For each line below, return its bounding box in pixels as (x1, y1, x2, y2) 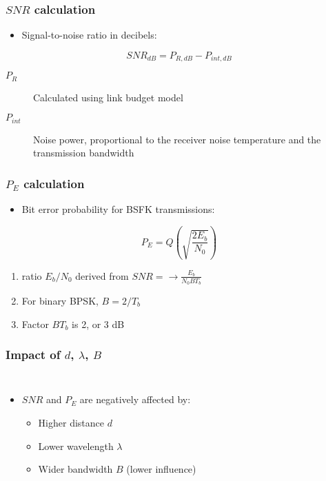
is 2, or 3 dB (72, 316, 125, 331)
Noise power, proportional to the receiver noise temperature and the (33, 132, 321, 146)
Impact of (6, 346, 61, 363)
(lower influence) (126, 462, 196, 476)
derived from (75, 268, 129, 283)
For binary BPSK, (21, 293, 99, 307)
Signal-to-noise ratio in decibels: (21, 28, 157, 42)
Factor (21, 316, 49, 331)
